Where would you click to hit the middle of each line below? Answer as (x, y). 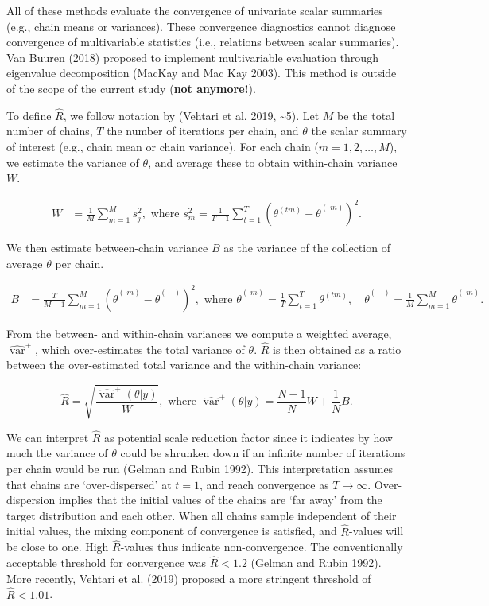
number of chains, (50, 131)
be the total (366, 115)
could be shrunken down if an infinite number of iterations (263, 453)
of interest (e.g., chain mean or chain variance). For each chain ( (163, 146)
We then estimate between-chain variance (107, 248)
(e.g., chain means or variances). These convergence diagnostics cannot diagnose (201, 26)
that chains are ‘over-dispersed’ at (89, 484)
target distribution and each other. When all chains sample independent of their (202, 515)
